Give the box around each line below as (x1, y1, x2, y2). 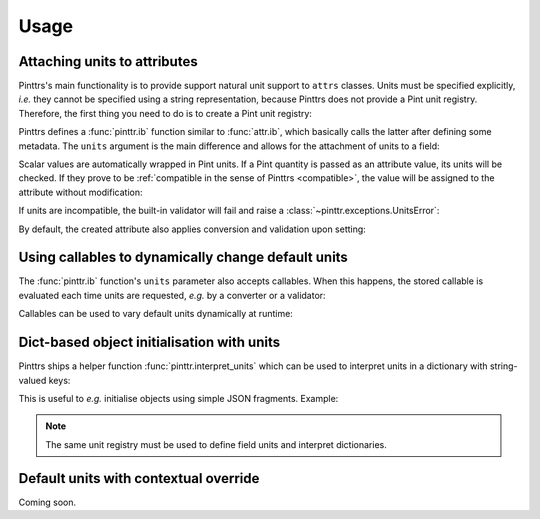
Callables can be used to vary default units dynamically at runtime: (18, 308, 294, 320)
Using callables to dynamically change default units (18, 249, 349, 266)
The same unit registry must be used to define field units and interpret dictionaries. (45, 438, 387, 450)
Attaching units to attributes (18, 53, 199, 70)
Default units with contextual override (18, 470, 260, 487)
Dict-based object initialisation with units (18, 334, 280, 351)
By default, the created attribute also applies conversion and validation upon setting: (18, 223, 367, 235)
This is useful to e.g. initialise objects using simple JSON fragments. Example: (18, 392, 339, 404)
